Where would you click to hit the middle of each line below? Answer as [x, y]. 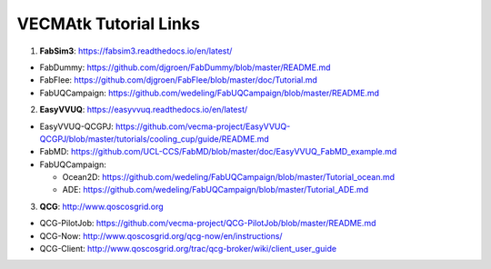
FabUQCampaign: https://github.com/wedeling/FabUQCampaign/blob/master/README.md [210, 93]
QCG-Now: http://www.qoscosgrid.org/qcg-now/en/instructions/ [161, 235]
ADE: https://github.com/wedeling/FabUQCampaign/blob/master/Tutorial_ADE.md [215, 190]
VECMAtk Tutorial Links [108, 24]
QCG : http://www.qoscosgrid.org [101, 206]
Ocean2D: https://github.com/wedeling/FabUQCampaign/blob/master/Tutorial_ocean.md [229, 177]
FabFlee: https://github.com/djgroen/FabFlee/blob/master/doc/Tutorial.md [179, 80]
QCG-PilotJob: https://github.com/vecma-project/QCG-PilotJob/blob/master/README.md [208, 224]
